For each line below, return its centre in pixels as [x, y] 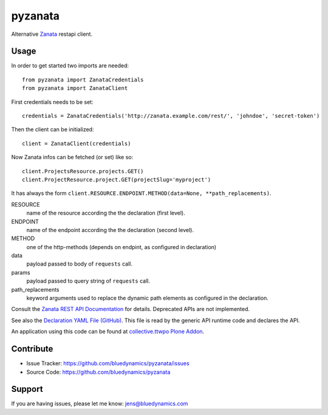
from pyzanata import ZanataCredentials [83, 80]
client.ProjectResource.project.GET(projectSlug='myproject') [117, 180]
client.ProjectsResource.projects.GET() [83, 171]
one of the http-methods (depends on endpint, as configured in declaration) [121, 247]
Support [27, 389]
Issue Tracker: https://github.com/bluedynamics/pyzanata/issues [108, 363]
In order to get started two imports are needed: [70, 66]
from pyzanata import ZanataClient [75, 88]
